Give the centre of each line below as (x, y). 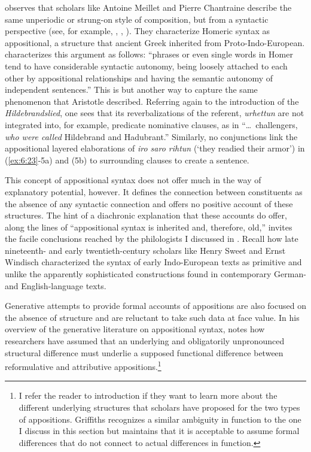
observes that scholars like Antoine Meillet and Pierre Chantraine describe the (148, 7)
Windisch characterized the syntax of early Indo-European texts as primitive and (153, 262)
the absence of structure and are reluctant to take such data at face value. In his (152, 317)
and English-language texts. (56, 285)
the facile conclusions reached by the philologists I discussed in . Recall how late (152, 239)
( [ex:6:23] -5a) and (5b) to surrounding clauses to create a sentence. (127, 160)
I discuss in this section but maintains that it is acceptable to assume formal (159, 431)
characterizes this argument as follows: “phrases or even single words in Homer (149, 54)
